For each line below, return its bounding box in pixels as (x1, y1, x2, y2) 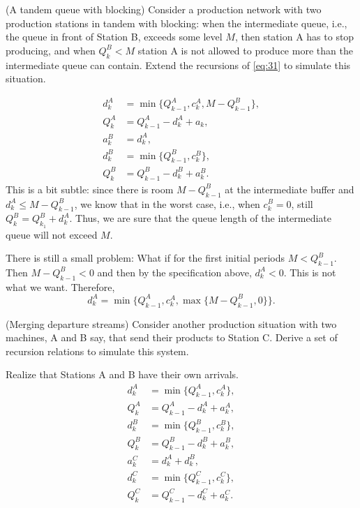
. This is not (283, 264, 336, 279)
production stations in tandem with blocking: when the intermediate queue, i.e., (6, 15, 347, 30)
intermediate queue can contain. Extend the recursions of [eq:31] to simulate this (6, 57, 351, 72)
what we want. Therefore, (6, 279, 115, 294)
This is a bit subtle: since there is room (6, 181, 174, 196)
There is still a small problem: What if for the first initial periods (6, 251, 285, 265)
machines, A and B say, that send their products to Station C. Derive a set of (6, 330, 338, 345)
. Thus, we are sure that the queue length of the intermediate (69, 211, 332, 225)
